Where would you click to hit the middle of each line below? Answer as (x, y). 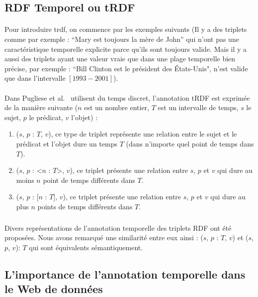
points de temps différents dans (85, 206)
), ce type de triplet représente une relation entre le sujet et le (143, 134)
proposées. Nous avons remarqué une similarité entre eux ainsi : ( (104, 237)
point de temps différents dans (89, 180)
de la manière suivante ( (41, 107)
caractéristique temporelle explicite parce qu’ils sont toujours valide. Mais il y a (126, 49)
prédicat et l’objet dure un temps (67, 143)
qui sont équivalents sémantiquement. (86, 247)
